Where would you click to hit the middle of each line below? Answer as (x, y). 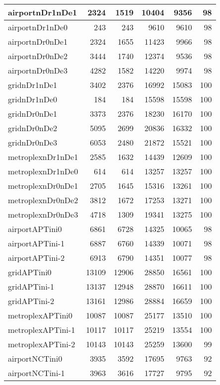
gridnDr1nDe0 (33, 99)
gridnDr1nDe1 (33, 85)
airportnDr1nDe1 (43, 12)
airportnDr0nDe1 (38, 41)
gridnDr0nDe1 (33, 114)
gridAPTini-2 (31, 301)
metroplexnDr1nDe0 (43, 171)
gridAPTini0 (30, 272)
